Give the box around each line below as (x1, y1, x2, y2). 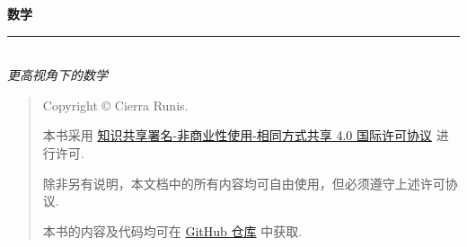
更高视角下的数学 (7, 66, 108, 84)
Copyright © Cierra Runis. (42, 95, 189, 114)
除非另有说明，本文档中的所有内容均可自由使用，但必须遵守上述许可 (42, 173, 445, 192)
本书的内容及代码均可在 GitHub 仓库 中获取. (42, 221, 303, 240)
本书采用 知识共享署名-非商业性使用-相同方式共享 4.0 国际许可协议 (42, 126, 433, 145)
